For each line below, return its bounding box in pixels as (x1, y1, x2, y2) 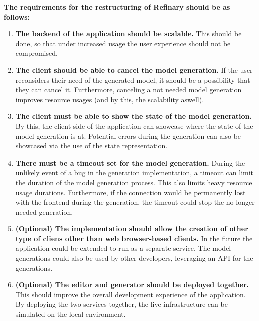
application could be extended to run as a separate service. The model (15, 243, 231, 253)
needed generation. (15, 206, 73, 217)
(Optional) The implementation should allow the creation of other (15, 223, 248, 234)
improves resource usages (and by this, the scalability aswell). (15, 94, 204, 104)
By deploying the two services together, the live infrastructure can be (15, 299, 228, 309)
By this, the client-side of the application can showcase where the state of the (15, 120, 253, 131)
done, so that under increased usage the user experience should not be (15, 38, 231, 48)
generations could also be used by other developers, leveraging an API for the (15, 253, 253, 263)
